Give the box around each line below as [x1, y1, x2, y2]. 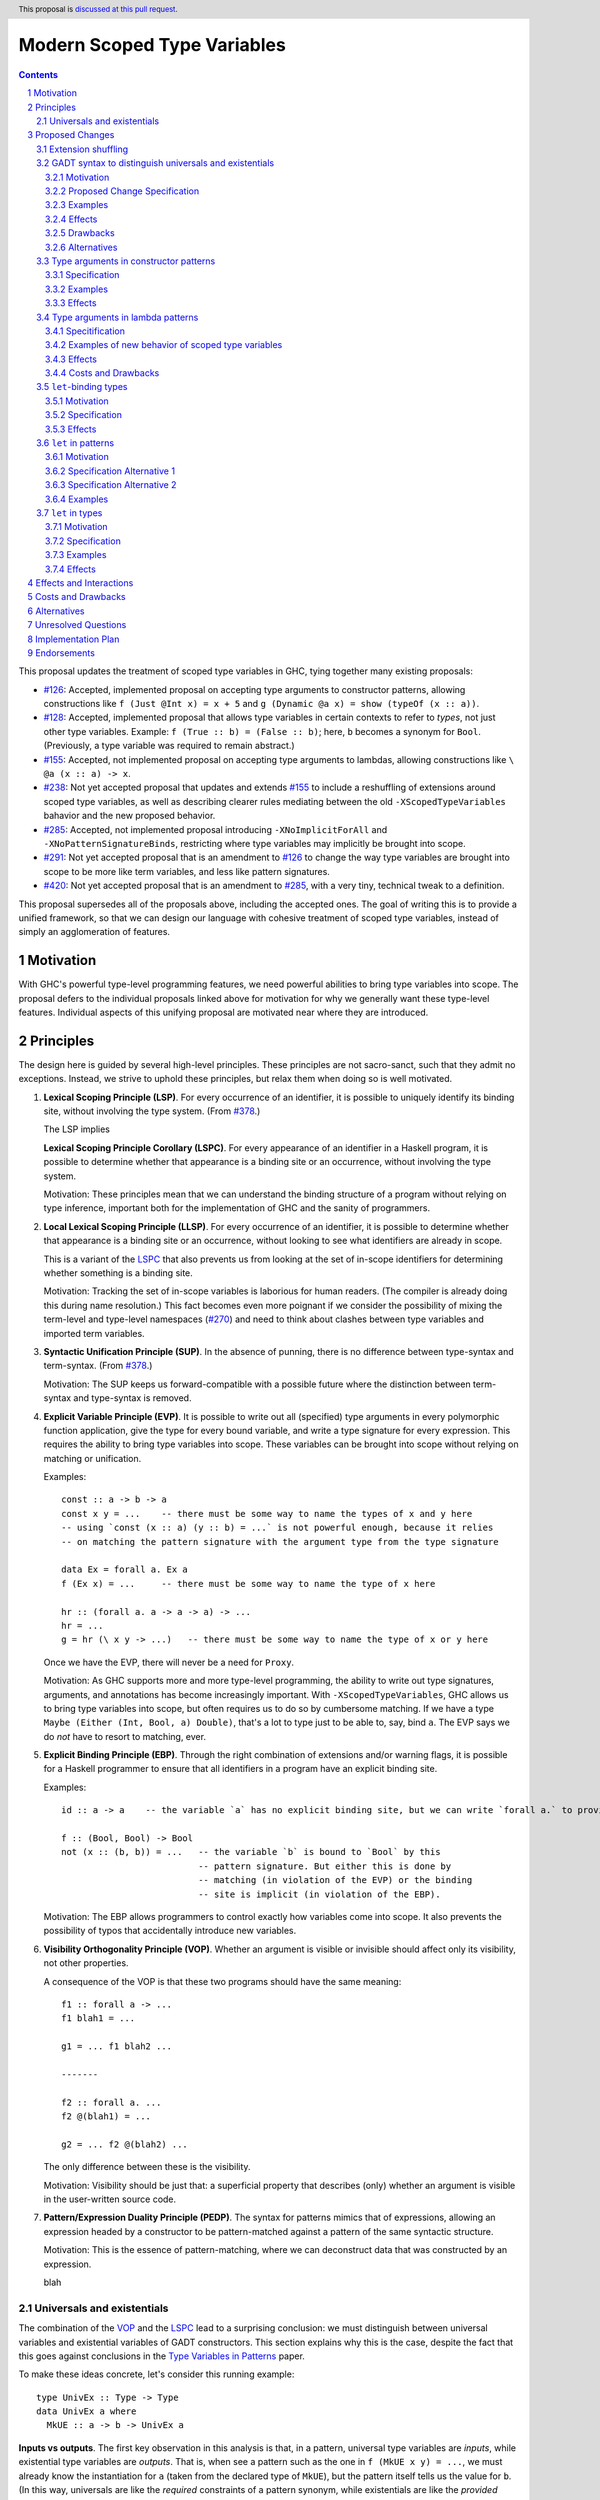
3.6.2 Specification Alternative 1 [45, 465, 175, 477]
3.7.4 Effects [45, 563, 97, 575]
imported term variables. [43, 1327, 145, 1339]
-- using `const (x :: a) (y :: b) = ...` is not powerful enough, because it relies [61, 1522, 494, 1534]
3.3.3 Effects [45, 297, 97, 309]
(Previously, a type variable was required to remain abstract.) [43, 740, 295, 752]
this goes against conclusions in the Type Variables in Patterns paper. [18, 2350, 305, 2362]
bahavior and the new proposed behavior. [43, 810, 216, 822]
